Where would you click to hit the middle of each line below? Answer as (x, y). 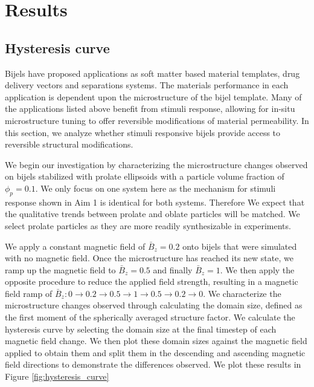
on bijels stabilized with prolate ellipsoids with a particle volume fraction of (145, 176)
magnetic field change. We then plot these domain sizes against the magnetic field (156, 341)
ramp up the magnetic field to (60, 269)
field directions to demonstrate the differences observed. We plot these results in (153, 364)
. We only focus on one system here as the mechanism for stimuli (155, 188)
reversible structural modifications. (69, 144)
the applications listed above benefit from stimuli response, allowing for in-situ (150, 109)
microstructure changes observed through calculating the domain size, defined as (154, 305)
